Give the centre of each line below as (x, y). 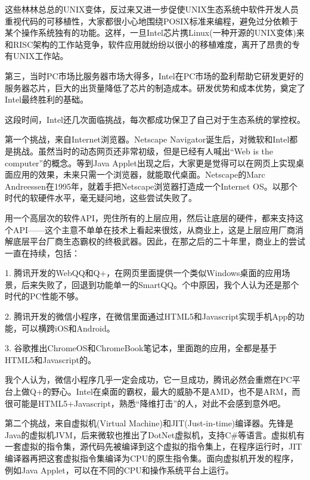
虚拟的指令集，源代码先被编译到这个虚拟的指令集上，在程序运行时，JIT (162, 446)
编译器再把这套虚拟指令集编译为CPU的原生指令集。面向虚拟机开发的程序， (152, 458)
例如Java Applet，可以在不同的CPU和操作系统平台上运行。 (119, 470)
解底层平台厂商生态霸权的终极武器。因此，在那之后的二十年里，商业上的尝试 (155, 241)
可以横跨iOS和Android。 (68, 328)
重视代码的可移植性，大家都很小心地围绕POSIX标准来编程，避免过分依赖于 (151, 21)
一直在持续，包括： (42, 253)
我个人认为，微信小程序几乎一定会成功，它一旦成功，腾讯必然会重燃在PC (148, 380)
